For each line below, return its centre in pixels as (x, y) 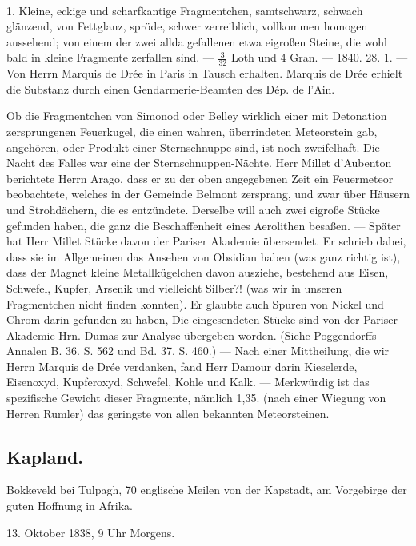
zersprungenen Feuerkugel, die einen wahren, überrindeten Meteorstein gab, (192, 131)
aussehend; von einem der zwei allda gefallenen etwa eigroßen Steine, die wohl (197, 41)
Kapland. (45, 456)
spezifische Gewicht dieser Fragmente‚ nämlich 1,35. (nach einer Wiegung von (196, 398)
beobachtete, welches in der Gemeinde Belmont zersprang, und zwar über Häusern (208, 194)
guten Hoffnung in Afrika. (70, 506)
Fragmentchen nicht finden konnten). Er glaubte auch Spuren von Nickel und (195, 303)
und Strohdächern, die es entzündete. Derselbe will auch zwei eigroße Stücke (193, 209)
